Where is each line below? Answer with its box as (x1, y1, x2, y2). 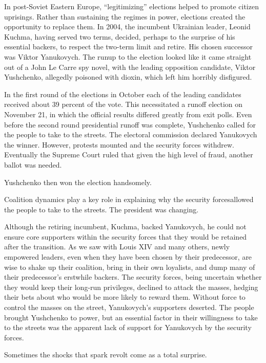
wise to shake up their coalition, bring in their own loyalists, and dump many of (4, 261, 255, 272)
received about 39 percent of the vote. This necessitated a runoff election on (4, 99, 243, 110)
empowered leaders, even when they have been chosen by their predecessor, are (4, 251, 252, 262)
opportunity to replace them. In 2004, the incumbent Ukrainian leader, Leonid (4, 21, 251, 32)
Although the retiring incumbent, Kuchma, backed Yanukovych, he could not (4, 221, 247, 232)
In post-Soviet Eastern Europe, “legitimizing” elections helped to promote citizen (4, 1, 259, 11)
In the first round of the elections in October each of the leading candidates (4, 88, 241, 99)
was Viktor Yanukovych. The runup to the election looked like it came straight (4, 51, 252, 62)
